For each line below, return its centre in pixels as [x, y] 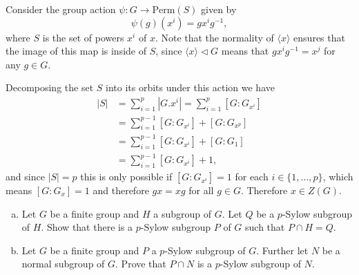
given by [219, 9]
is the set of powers [83, 37]
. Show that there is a [87, 227]
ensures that [319, 37]
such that [265, 227]
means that [245, 51]
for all [201, 190]
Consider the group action [61, 9]
